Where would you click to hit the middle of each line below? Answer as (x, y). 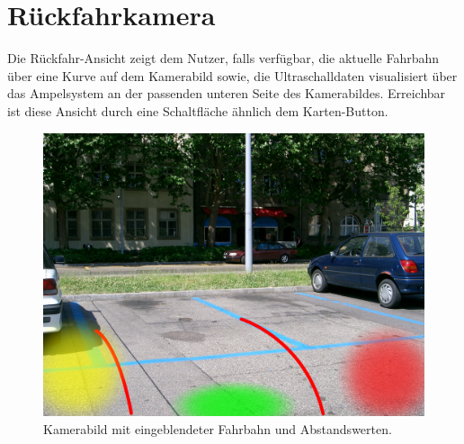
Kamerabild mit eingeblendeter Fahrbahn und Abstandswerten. (218, 428)
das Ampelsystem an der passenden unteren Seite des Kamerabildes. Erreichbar (227, 93)
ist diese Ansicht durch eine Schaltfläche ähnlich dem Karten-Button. (198, 110)
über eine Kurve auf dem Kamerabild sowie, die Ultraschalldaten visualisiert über (232, 75)
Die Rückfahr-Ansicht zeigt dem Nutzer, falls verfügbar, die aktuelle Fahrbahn (223, 58)
